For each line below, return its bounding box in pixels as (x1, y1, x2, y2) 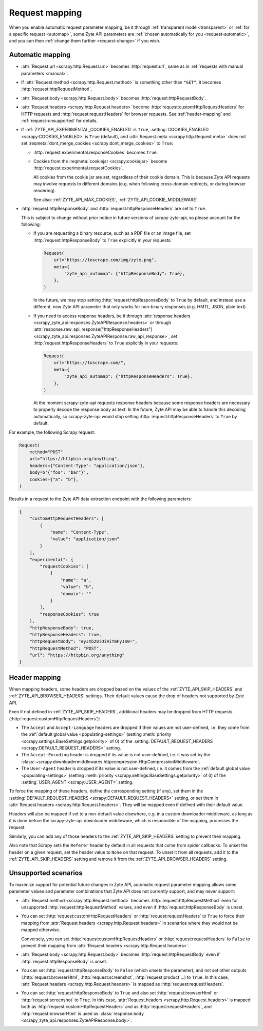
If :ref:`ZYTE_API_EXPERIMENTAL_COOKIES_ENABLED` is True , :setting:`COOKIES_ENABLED (21, 127, 209, 133)
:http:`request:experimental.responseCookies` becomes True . (33, 149, 158, 155)
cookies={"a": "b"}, (29, 476, 79, 482)
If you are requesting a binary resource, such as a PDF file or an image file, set (33, 230, 191, 236)
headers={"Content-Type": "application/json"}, (29, 463, 146, 468)
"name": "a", (60, 577, 92, 583)
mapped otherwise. (21, 927, 60, 933)
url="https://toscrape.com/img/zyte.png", (54, 257, 157, 263)
